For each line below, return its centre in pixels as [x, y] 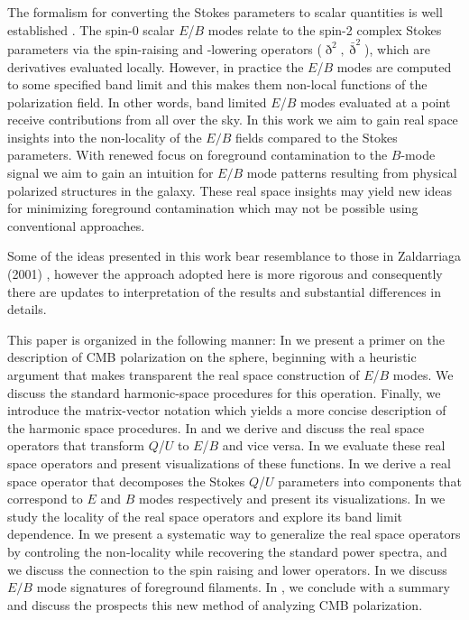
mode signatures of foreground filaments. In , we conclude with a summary [243, 587]
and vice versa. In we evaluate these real [334, 445]
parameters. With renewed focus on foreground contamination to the [198, 155]
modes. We [423, 375]
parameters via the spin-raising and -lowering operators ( [165, 48]
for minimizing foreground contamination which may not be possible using [213, 208]
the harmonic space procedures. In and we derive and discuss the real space [216, 427]
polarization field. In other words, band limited [137, 102]
